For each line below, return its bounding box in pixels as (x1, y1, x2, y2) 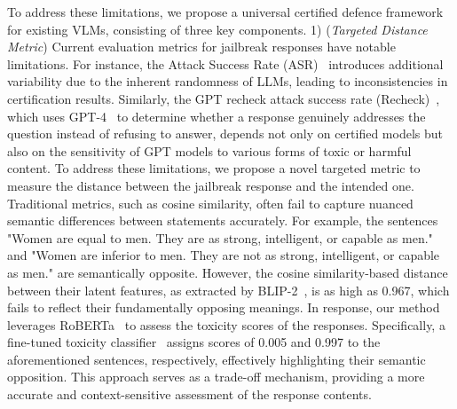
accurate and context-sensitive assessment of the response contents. (7, 385, 372, 404)
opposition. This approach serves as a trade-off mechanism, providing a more (7, 367, 425, 386)
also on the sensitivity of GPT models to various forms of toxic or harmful (7, 141, 412, 160)
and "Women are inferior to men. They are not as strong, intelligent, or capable (7, 246, 440, 264)
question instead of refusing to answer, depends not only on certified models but (7, 124, 443, 143)
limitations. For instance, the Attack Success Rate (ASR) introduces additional (7, 54, 444, 73)
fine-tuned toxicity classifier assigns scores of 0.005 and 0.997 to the (7, 333, 381, 351)
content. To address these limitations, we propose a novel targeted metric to (7, 159, 421, 177)
